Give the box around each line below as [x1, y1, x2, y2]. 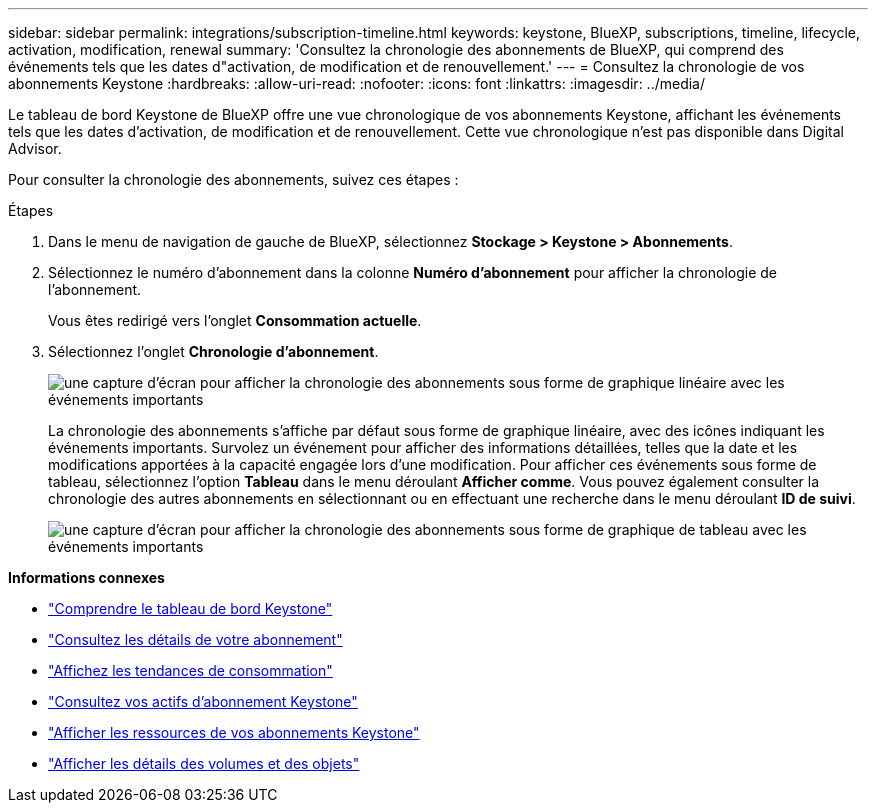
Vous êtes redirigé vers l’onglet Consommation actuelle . [48, 312, 422, 329]
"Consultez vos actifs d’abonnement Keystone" [48, 693, 358, 710]
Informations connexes [8, 569, 165, 586]
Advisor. [8, 140, 62, 157]
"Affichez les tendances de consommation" [48, 662, 333, 679]
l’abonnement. [48, 281, 142, 298]
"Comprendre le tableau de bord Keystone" [48, 600, 333, 617]
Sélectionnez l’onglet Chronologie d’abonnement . [48, 343, 379, 360]
